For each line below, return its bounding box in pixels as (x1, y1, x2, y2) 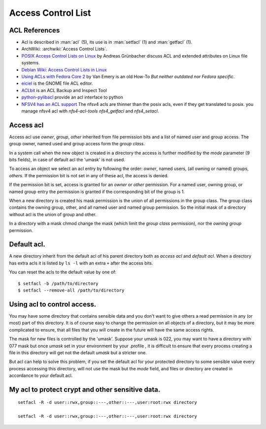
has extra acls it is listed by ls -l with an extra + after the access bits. (9, 260, 153, 266)
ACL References (9, 26, 60, 34)
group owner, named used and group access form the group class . (9, 141, 145, 147)
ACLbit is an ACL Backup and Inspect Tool (21, 87, 107, 93)
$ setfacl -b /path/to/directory (18, 281, 99, 286)
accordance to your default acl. (9, 372, 73, 379)
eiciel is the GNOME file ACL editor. (21, 80, 93, 86)
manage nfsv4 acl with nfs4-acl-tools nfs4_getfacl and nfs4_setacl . (21, 108, 159, 114)
